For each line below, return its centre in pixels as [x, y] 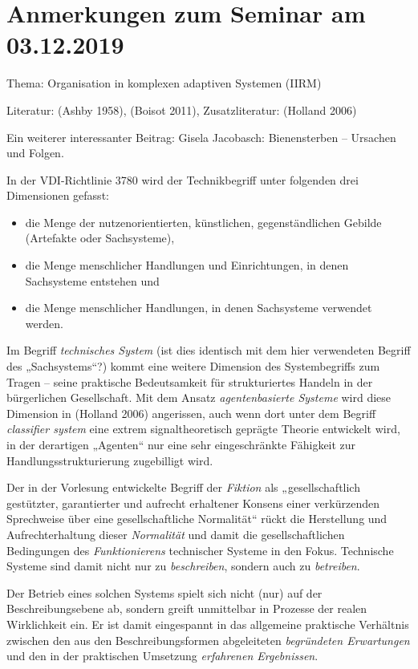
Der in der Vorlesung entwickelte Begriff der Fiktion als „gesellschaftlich [183, 487]
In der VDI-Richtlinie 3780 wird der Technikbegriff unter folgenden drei [183, 179]
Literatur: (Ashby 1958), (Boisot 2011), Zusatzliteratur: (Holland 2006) [182, 109]
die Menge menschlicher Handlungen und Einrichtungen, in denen [187, 265]
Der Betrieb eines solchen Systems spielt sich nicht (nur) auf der [164, 592]
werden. [44, 323]
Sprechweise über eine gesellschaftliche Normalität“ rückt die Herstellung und [197, 519]
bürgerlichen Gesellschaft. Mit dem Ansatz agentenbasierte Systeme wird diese [199, 397]
